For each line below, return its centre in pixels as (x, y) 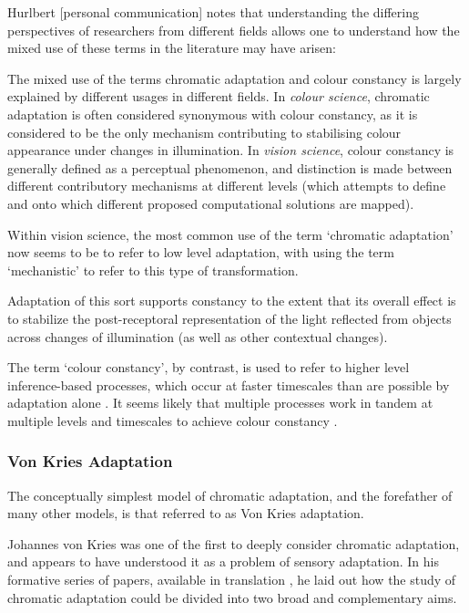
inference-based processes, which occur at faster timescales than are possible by (229, 384)
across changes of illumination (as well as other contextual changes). (198, 336)
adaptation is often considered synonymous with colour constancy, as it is (213, 114)
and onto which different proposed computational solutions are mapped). (211, 203)
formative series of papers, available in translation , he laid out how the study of (232, 580)
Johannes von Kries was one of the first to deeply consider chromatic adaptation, (234, 543)
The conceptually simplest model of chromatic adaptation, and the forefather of (230, 495)
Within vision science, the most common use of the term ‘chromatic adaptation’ (230, 234)
